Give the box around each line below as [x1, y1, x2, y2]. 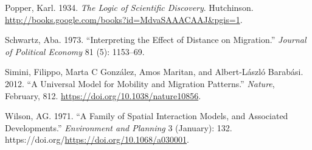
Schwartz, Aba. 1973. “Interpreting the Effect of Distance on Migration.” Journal [5, 33, 307, 46]
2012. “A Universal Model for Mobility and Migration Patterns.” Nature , [5, 77, 275, 90]
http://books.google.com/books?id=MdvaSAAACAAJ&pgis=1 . [5, 13, 243, 25]
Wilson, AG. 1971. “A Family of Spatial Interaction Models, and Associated [5, 109, 288, 122]
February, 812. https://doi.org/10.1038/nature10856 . [5, 89, 201, 102]
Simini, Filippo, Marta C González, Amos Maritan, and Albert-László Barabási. [5, 65, 303, 78]
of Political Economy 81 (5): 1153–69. [5, 45, 145, 57]
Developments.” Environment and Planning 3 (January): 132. [5, 121, 232, 134]
